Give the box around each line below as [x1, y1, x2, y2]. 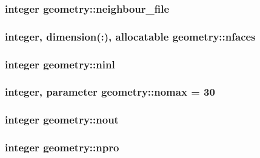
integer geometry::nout [5, 112, 119, 127]
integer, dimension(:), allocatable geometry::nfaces [5, 28, 256, 44]
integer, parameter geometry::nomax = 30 [5, 84, 215, 99]
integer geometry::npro [5, 140, 119, 155]
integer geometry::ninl [5, 56, 115, 71]
